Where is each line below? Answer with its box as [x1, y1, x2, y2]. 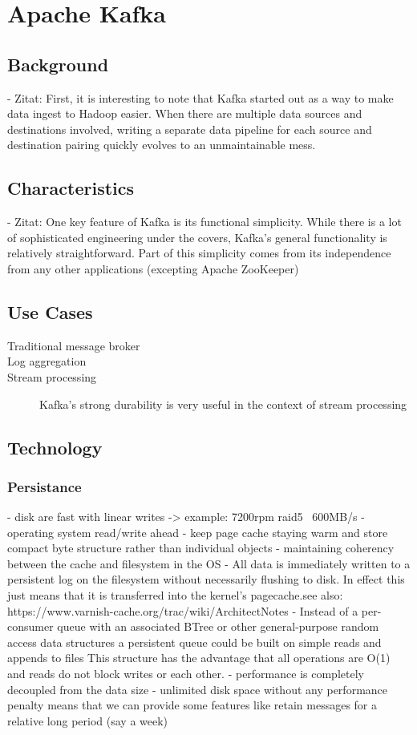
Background [7, 51, 109, 76]
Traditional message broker [7, 337, 140, 353]
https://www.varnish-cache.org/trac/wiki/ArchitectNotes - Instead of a [7, 602, 358, 619]
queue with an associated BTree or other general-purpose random [57, 618, 379, 635]
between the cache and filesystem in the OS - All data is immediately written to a [7, 555, 411, 571]
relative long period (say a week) [7, 712, 168, 729]
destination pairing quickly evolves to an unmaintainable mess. [7, 136, 316, 153]
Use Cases [7, 299, 93, 324]
